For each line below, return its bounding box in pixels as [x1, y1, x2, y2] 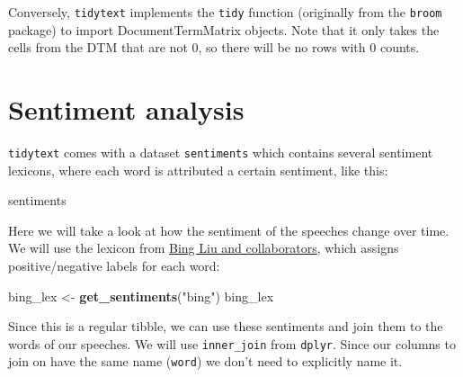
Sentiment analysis [8, 91, 245, 128]
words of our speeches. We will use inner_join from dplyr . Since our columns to [8, 334, 456, 353]
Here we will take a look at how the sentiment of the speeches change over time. [8, 220, 450, 239]
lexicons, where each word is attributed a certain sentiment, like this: [8, 160, 388, 179]
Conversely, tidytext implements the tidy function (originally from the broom [8, 3, 442, 21]
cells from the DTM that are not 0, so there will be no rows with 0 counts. [8, 38, 420, 57]
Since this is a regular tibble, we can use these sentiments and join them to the [8, 317, 443, 336]
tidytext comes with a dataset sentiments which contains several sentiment [8, 142, 433, 161]
